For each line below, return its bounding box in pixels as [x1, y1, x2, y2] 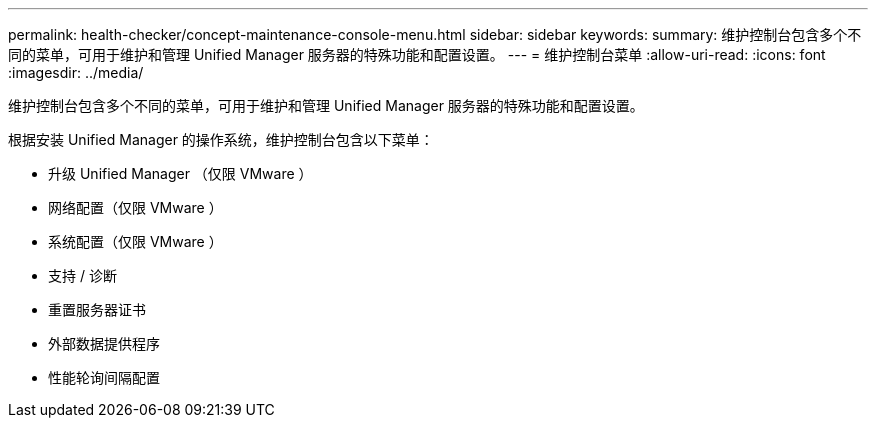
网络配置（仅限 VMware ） [48, 199, 223, 216]
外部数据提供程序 [48, 335, 160, 352]
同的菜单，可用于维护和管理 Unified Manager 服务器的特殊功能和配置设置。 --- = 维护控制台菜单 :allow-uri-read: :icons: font [8, 46, 826, 63]
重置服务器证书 [48, 301, 146, 318]
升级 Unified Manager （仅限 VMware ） [48, 165, 313, 182]
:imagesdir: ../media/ [8, 64, 144, 81]
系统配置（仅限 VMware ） [48, 233, 223, 250]
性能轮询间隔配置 [48, 369, 160, 386]
